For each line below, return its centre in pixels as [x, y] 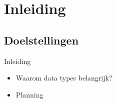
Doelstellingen [41, 40]
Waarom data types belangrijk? [64, 78]
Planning [29, 94]
